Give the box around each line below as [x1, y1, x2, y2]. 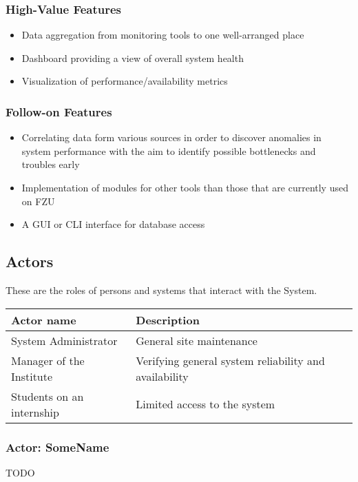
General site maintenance [136, 332, 257, 348]
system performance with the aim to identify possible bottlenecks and [21, 143, 316, 158]
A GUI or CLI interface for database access [21, 217, 205, 231]
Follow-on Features [6, 103, 112, 120]
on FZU [21, 193, 55, 208]
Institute [11, 368, 53, 384]
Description [136, 311, 200, 328]
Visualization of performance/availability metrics [21, 74, 228, 88]
